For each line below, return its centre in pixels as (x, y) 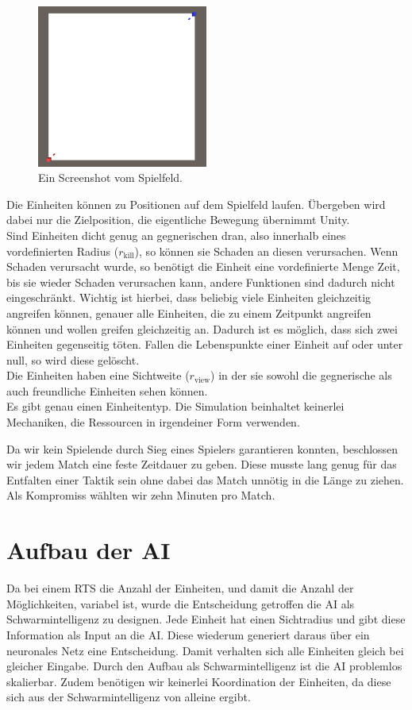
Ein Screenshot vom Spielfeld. (110, 177)
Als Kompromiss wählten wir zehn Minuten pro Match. (141, 495)
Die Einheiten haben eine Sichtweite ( (98, 375)
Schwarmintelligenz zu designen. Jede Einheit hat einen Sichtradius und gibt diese (206, 619)
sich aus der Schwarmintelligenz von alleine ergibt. (129, 697)
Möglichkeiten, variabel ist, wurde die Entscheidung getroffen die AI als (181, 603)
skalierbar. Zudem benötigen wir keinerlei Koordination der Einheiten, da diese (199, 681)
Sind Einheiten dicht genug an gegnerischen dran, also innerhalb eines (176, 235)
